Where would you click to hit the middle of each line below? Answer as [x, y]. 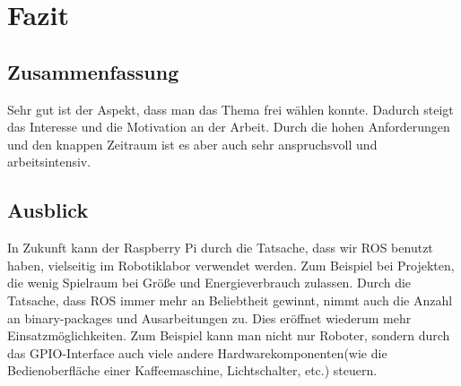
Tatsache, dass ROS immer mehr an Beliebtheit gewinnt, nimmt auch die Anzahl [230, 300]
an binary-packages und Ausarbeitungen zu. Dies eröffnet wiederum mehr [209, 317]
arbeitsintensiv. [49, 162]
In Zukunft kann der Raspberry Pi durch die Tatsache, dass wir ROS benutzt [220, 248]
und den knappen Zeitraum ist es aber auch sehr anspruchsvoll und [192, 144]
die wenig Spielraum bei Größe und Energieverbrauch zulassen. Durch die [209, 283]
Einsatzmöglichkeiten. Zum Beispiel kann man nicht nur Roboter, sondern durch [229, 335]
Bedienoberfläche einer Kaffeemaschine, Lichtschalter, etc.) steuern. [192, 370]
